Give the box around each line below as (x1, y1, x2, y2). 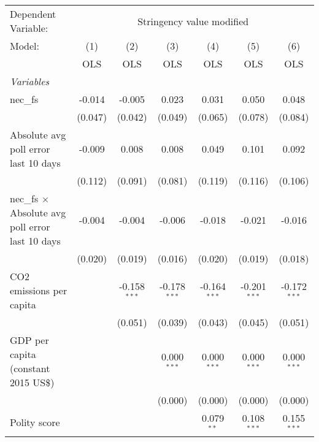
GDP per (10, 333, 49, 347)
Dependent (10, 7, 56, 21)
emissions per (10, 283, 67, 297)
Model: (10, 39, 40, 53)
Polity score (10, 415, 60, 430)
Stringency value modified (137, 13, 249, 28)
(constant (10, 361, 50, 375)
